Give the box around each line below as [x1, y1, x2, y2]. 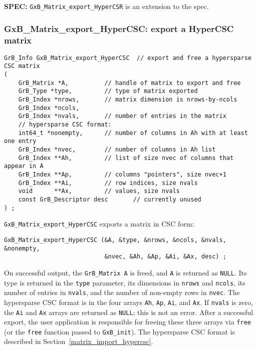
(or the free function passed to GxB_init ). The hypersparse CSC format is [4, 326, 235, 336]
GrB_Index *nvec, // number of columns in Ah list [18, 146, 216, 153]
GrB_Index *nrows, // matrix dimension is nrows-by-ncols [18, 96, 237, 103]
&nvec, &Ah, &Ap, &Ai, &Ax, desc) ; [104, 253, 226, 260]
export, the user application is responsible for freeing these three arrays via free [4, 316, 251, 327]
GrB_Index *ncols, [18, 104, 80, 111]
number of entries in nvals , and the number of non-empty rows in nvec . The [4, 287, 240, 297]
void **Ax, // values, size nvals [18, 187, 180, 195]
